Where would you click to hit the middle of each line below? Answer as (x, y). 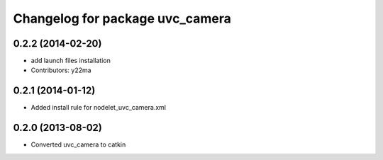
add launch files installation (71, 61)
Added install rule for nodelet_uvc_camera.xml (99, 108)
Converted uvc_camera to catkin (78, 144)
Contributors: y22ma (61, 70)
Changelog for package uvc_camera (122, 18)
